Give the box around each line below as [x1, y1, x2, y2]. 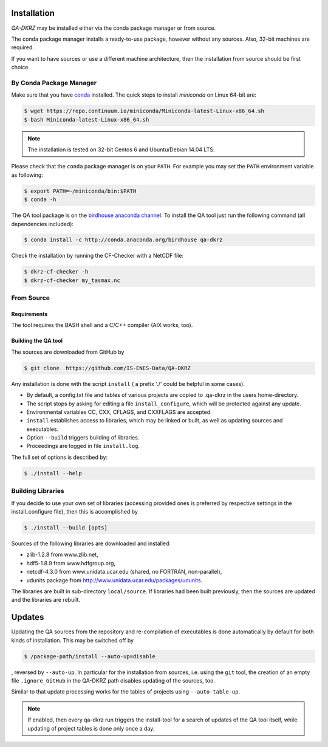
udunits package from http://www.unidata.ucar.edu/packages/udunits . [26, 576, 203, 583]
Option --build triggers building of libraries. [26, 434, 140, 441]
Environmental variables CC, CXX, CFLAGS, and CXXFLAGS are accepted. [26, 408, 212, 416]
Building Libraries [11, 487, 65, 495]
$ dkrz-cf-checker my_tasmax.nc [24, 277, 121, 284]
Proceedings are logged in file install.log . [26, 442, 140, 450]
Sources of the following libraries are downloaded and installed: [11, 540, 171, 547]
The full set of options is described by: [11, 453, 108, 461]
